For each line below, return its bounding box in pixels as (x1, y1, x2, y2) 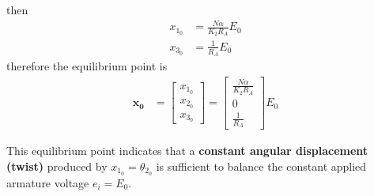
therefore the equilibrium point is (6, 58, 168, 74)
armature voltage (6, 174, 89, 190)
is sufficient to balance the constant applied (156, 157, 367, 174)
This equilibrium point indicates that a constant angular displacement (6, 142, 368, 159)
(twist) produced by (6, 157, 108, 174)
